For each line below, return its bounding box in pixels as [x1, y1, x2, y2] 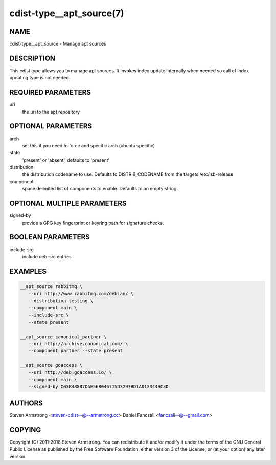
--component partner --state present [28, 348, 123, 354]
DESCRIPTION [9, 54, 56, 62]
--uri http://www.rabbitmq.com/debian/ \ [28, 291, 134, 297]
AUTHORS [9, 398, 43, 407]
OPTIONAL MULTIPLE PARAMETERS [9, 199, 127, 208]
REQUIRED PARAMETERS [9, 88, 91, 97]
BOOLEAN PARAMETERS [9, 233, 90, 241]
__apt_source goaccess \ [20, 362, 83, 368]
